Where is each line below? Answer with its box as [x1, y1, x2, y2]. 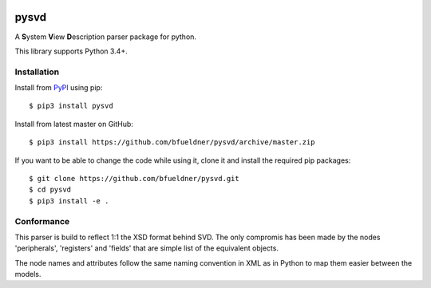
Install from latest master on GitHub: [14, 119, 133, 128]
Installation [14, 66, 60, 77]
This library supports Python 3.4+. [14, 46, 128, 56]
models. [14, 270, 42, 279]
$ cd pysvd [29, 185, 72, 195]
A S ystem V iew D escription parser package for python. [14, 32, 197, 41]
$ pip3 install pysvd [29, 101, 113, 111]
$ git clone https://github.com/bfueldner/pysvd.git [29, 174, 239, 183]
